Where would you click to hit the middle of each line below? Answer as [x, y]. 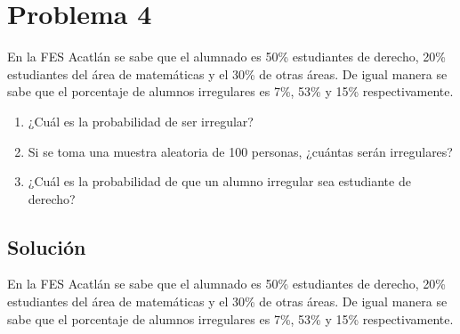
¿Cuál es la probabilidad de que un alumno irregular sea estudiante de [219, 181]
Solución [47, 246]
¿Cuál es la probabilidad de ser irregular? [141, 121]
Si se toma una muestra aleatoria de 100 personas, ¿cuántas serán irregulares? [240, 151]
